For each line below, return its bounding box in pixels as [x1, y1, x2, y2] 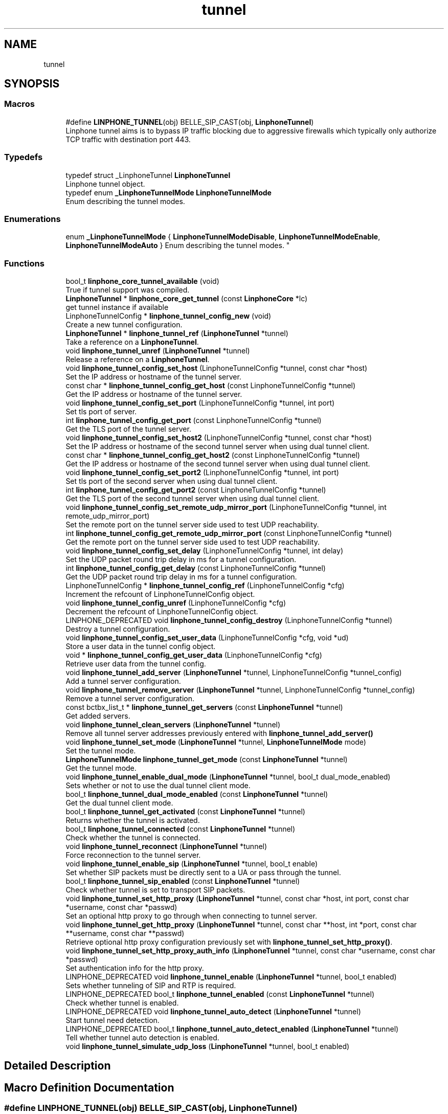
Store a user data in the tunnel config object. [65, 642, 216, 651]
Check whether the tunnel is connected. [65, 833, 200, 842]
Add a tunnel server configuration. [65, 677, 181, 686]
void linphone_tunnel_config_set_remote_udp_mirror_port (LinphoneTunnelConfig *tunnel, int [65, 503, 387, 512]
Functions [4, 258, 44, 269]
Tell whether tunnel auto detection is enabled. [65, 1033, 219, 1042]
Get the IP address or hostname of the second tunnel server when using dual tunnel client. [65, 459, 370, 469]
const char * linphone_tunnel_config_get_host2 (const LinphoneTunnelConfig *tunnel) [65, 451, 360, 460]
